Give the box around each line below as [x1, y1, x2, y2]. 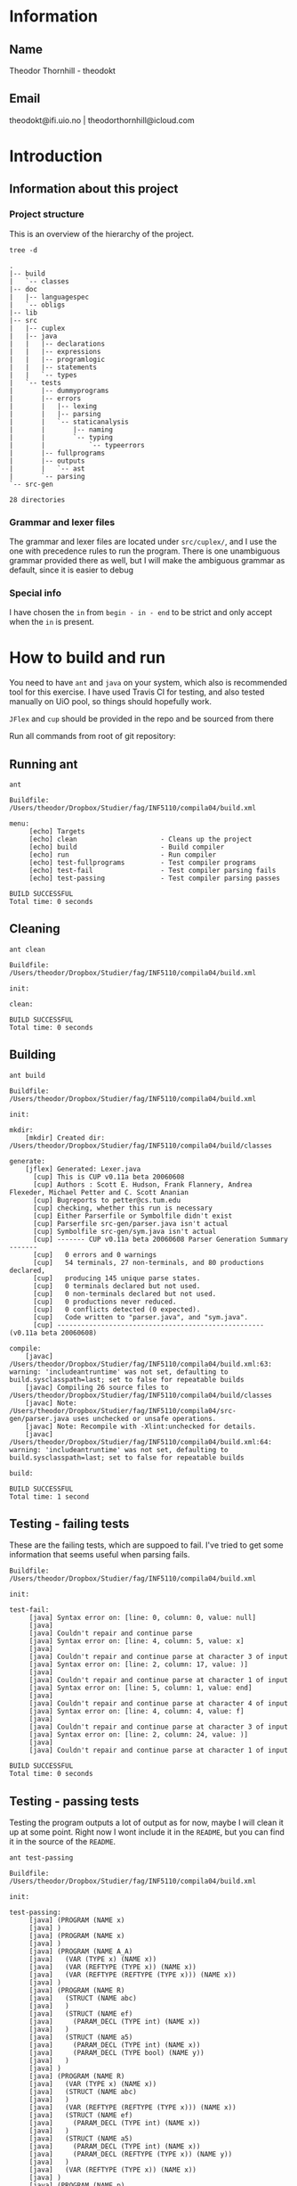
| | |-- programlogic [9, 355, 105, 364]
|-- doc [9, 284, 38, 293]
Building [9, 1048, 56, 1063]
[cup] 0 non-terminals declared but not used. [32, 1289, 217, 1298]
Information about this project [9, 181, 179, 197]
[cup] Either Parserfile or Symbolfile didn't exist [32, 1211, 233, 1220]
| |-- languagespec [9, 292, 90, 301]
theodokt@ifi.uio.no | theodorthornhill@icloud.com [9, 114, 196, 126]
